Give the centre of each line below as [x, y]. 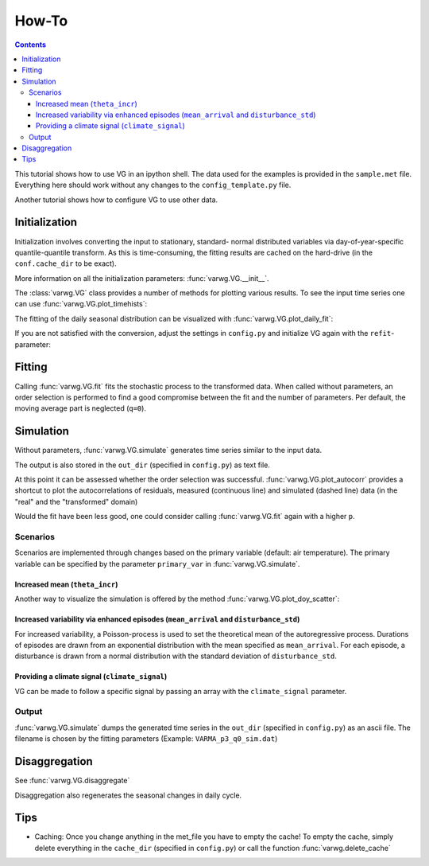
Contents [31, 45]
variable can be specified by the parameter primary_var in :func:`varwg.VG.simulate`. [157, 564]
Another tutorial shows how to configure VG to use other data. [116, 200]
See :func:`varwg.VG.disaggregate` [72, 781]
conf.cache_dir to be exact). [66, 263]
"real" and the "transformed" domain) [76, 501]
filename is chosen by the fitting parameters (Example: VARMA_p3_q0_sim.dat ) [146, 739]
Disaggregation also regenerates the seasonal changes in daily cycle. [128, 795]
